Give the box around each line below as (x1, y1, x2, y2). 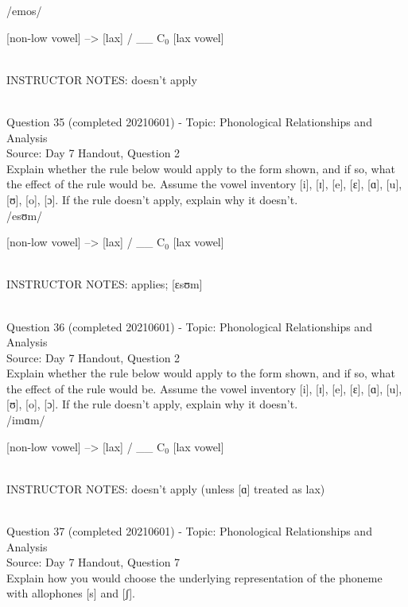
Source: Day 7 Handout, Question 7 (6, 554, 181, 570)
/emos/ (6, 2, 42, 18)
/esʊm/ (6, 207, 43, 223)
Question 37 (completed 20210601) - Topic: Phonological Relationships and (6, 523, 372, 539)
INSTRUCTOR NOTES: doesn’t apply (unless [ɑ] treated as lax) (6, 480, 325, 497)
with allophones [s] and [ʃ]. (6, 585, 135, 601)
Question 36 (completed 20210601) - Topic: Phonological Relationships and (6, 318, 372, 334)
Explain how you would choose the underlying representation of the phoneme (6, 569, 383, 586)
